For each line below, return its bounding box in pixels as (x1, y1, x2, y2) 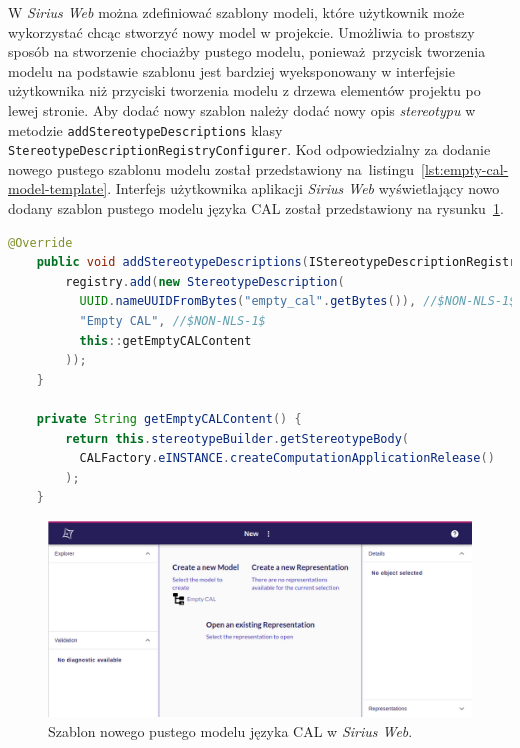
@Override (8, 235, 73, 250)
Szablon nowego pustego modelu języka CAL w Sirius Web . (48, 720, 413, 741)
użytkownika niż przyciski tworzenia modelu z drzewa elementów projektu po (8, 80, 481, 101)
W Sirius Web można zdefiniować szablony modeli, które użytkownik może (8, 2, 465, 22)
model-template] (8, 178, 108, 199)
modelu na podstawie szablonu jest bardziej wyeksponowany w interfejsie (8, 60, 455, 81)
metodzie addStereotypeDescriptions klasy (8, 119, 283, 140)
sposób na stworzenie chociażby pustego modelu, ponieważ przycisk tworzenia (8, 41, 486, 62)
